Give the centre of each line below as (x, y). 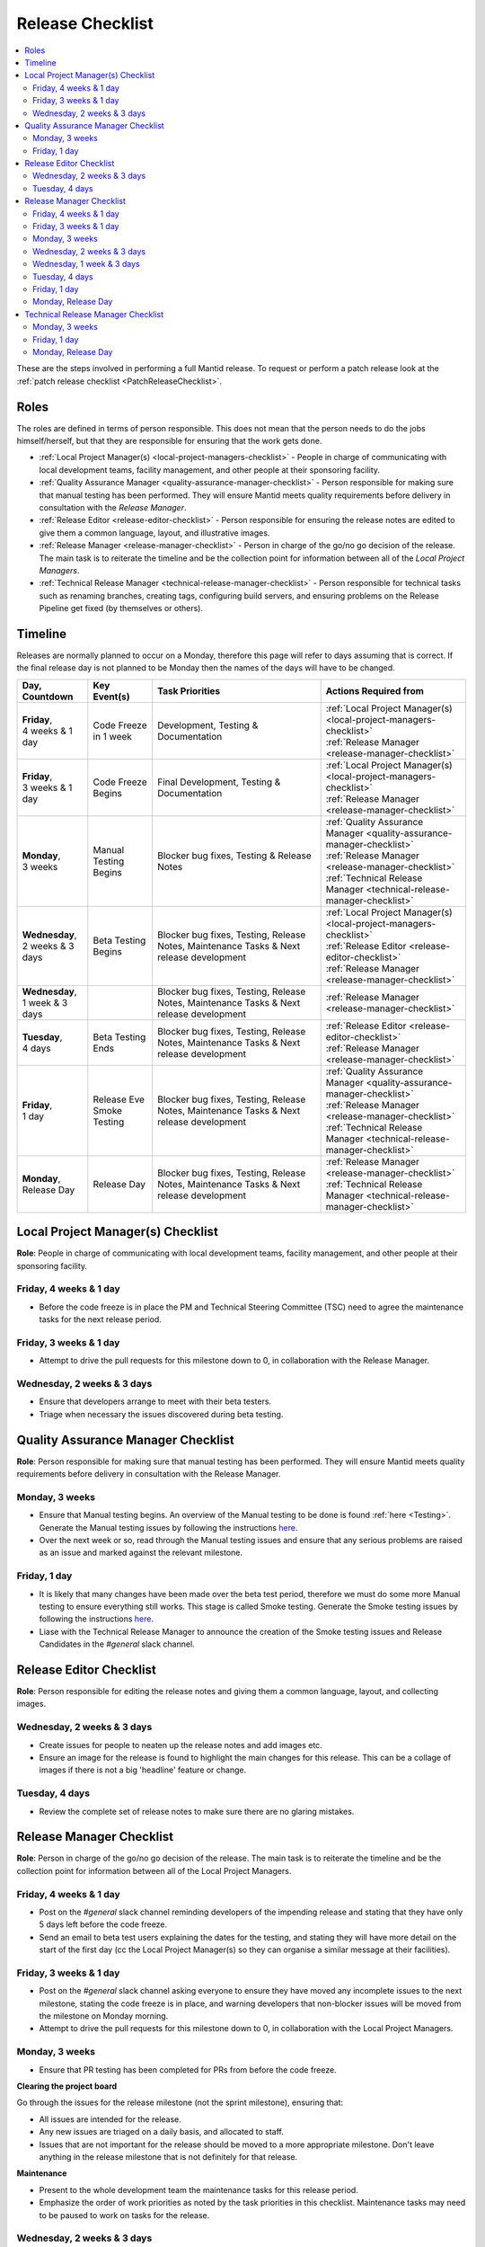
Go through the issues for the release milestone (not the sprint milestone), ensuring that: (180, 2102)
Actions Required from (375, 690)
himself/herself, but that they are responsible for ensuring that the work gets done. (169, 441)
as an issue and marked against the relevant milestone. (141, 1553)
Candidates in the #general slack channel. (117, 1644)
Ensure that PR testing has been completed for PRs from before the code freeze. (188, 2069)
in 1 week (112, 736)
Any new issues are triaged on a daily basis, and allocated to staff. (162, 2132)
